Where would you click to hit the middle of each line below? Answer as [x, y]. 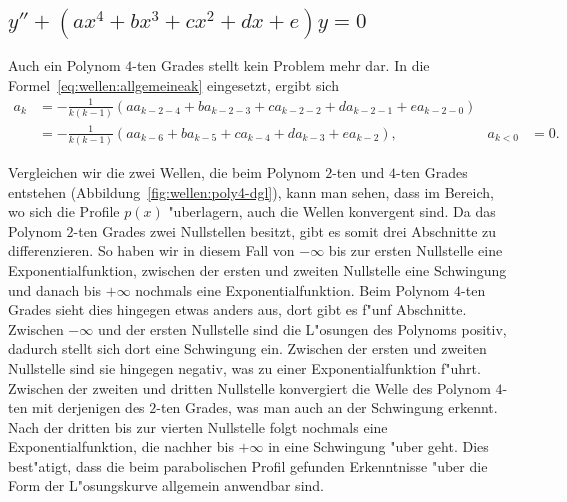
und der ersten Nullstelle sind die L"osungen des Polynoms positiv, [302, 328]
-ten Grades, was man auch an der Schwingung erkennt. [327, 407]
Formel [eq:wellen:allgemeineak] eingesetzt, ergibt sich [173, 84]
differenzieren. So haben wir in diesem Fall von [151, 250]
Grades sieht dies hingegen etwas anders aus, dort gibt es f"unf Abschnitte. [237, 309]
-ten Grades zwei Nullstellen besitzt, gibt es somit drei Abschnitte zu [285, 230]
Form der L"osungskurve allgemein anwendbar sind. [166, 485]
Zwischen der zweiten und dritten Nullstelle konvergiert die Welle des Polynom [249, 387]
